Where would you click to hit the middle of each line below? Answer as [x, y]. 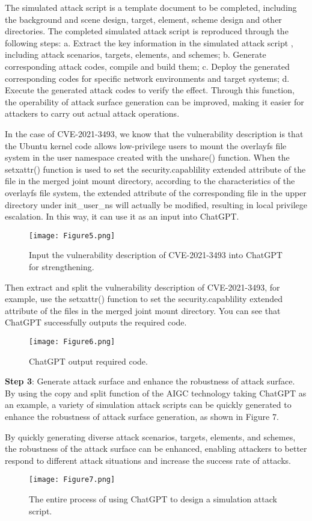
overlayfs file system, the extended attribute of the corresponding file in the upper [156, 192]
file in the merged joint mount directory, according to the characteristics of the [150, 181]
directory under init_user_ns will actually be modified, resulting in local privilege [156, 204]
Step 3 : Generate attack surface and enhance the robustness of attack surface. [150, 381]
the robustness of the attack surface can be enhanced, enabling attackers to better [156, 449]
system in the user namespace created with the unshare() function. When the [147, 157]
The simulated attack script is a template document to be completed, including [151, 7]
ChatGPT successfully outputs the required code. [96, 322]
